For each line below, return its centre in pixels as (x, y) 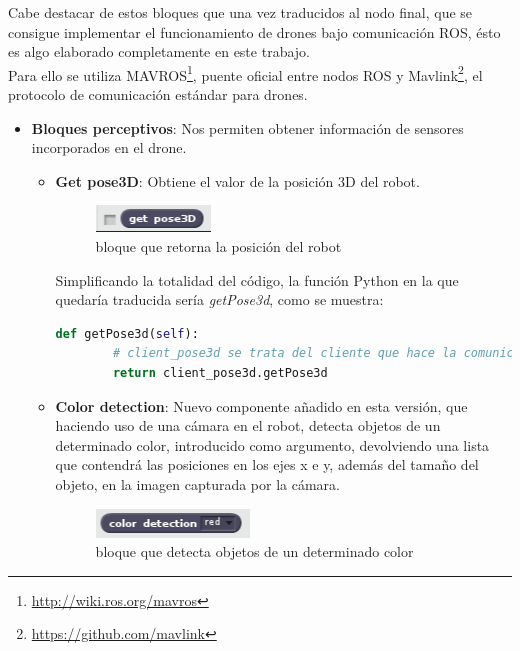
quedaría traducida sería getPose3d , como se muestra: (219, 299)
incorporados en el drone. (109, 147)
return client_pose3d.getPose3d (220, 372)
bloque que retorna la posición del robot (218, 246)
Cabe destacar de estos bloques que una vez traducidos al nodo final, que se (240, 12)
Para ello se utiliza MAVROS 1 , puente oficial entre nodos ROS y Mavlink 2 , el (245, 73)
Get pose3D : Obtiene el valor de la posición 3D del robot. (237, 180)
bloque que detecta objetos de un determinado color (254, 551)
